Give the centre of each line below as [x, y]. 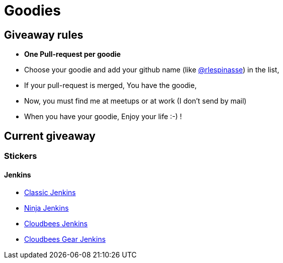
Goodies [32, 11]
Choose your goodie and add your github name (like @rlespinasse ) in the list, [152, 70]
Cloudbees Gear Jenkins [65, 239]
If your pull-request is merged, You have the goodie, [111, 85]
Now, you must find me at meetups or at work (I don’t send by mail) [135, 101]
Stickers [21, 156]
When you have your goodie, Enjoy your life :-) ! [103, 117]
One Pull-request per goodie [73, 54]
